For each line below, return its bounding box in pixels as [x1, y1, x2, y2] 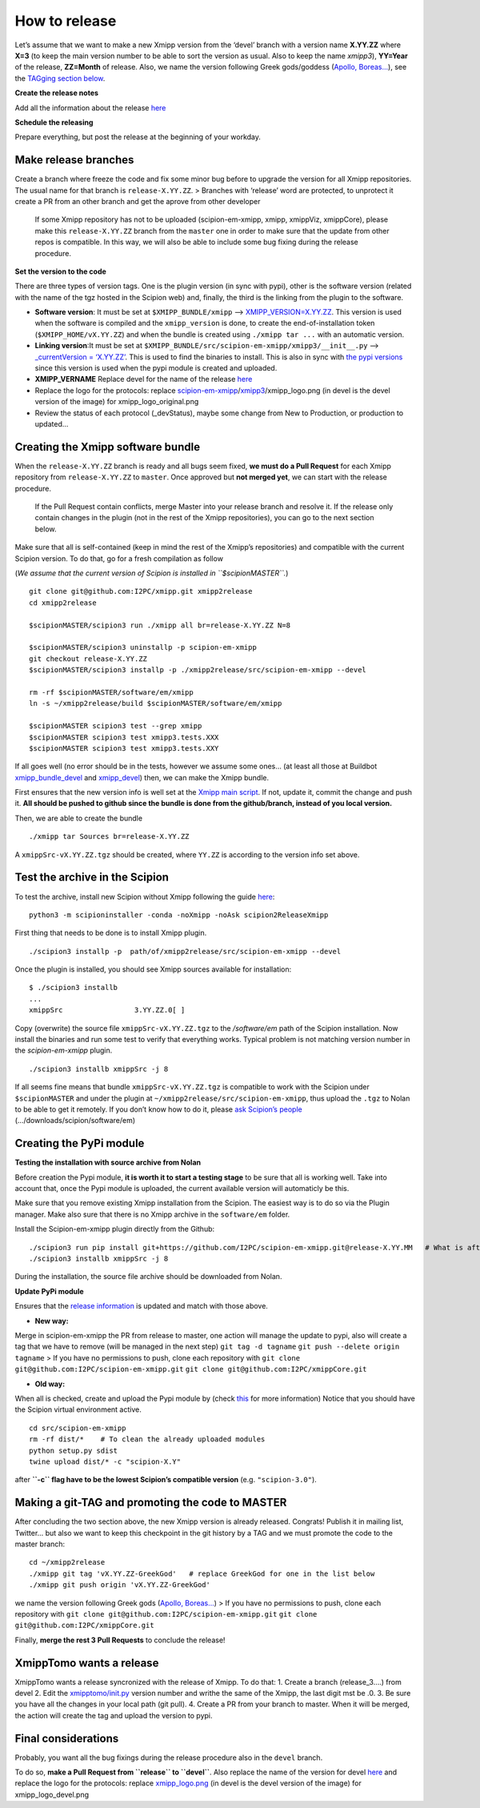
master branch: [14, 1539, 66, 1549]
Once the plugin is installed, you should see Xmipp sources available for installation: [14, 964, 292, 974]
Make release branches [14, 153, 134, 167]
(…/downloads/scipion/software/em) [14, 1116, 136, 1125]
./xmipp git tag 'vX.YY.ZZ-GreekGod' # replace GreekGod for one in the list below [29, 1569, 375, 1578]
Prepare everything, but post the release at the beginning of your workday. [14, 132, 262, 142]
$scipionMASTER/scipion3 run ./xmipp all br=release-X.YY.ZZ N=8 [29, 620, 291, 630]
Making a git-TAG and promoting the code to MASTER [14, 1496, 287, 1509]
